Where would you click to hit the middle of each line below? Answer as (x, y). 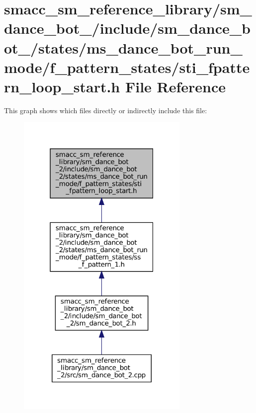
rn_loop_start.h (62, 86)
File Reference (175, 86)
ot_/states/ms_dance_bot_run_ (123, 47)
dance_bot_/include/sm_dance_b (127, 28)
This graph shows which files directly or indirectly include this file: (106, 110)
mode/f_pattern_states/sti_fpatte (127, 67)
